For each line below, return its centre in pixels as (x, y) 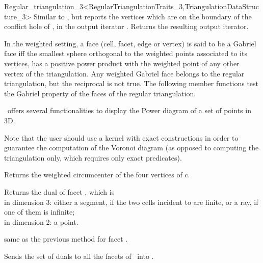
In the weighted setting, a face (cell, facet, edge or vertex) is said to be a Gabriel (130, 43)
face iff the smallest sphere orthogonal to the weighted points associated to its (126, 53)
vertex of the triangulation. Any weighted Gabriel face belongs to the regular (124, 73)
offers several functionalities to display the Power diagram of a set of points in (129, 110)
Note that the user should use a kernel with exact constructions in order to (121, 137)
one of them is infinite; (40, 212)
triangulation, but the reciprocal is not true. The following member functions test (131, 83)
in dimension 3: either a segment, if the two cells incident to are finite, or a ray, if (131, 202)
